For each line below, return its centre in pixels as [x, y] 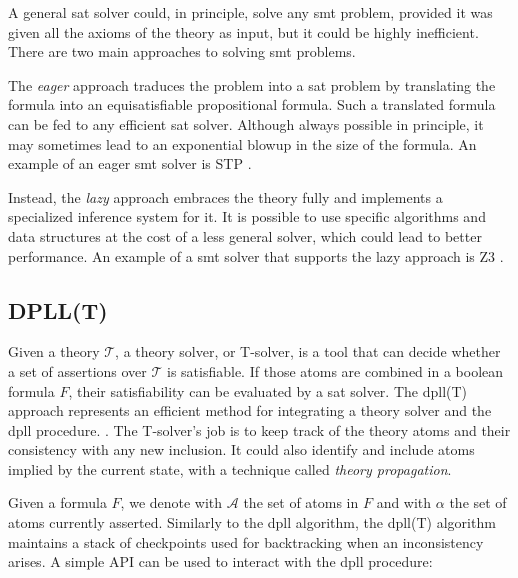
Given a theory [54, 351]
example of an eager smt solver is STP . [130, 163]
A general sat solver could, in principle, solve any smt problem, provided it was [250, 12]
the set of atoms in [301, 502]
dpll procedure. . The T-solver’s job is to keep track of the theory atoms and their [259, 429]
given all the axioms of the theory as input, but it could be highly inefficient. [243, 31]
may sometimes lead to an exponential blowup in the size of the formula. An [242, 143]
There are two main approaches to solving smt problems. [182, 51]
